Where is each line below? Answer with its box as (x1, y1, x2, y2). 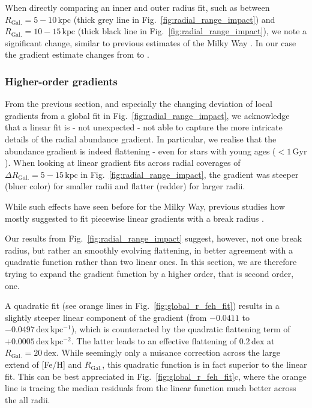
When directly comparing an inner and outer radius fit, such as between (5, 1, 270, 13)
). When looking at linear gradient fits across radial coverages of (5, 156, 241, 169)
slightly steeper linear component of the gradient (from (5, 311, 207, 323)
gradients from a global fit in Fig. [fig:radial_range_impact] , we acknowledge (5, 109, 290, 121)
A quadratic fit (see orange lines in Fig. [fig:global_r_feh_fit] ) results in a (5, 299, 280, 312)
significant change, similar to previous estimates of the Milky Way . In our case (5, 36, 296, 49)
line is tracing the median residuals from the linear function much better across (5, 382, 296, 394)
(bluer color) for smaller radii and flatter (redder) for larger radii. (5, 180, 245, 192)
